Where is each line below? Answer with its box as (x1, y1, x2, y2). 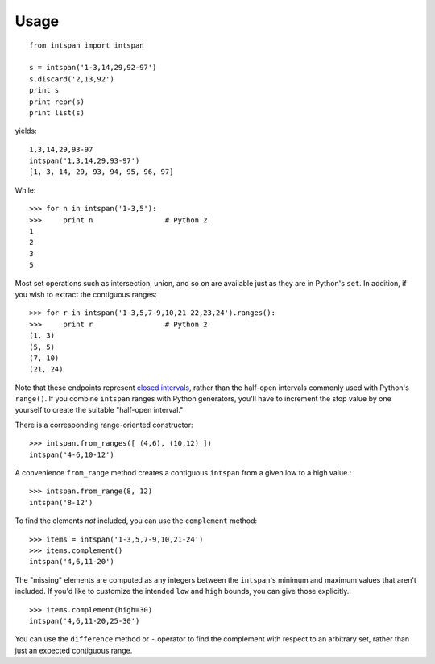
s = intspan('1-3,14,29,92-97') (29, 63, 157, 73)
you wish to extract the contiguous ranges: (14, 289, 157, 299)
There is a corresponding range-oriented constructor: (14, 420, 193, 430)
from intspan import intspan (29, 40, 144, 50)
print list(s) (29, 108, 85, 117)
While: (14, 185, 36, 195)
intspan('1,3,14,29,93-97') (29, 156, 140, 165)
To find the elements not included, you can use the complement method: (14, 516, 258, 525)
